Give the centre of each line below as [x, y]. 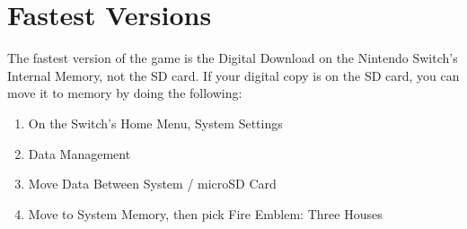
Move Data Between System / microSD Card [152, 184]
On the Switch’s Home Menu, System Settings [155, 123]
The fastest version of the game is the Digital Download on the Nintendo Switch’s [233, 58]
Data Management [79, 153]
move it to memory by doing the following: [125, 93]
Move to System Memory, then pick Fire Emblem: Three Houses [205, 213]
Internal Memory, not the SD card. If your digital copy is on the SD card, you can [233, 75]
